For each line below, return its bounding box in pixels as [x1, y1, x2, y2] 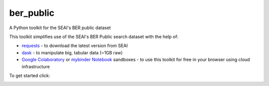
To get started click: [9, 72, 50, 79]
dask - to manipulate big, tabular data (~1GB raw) [21, 49, 123, 55]
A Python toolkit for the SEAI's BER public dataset [9, 25, 111, 31]
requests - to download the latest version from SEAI [21, 43, 128, 49]
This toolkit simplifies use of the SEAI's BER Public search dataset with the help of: [9, 34, 179, 40]
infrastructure [21, 63, 50, 69]
